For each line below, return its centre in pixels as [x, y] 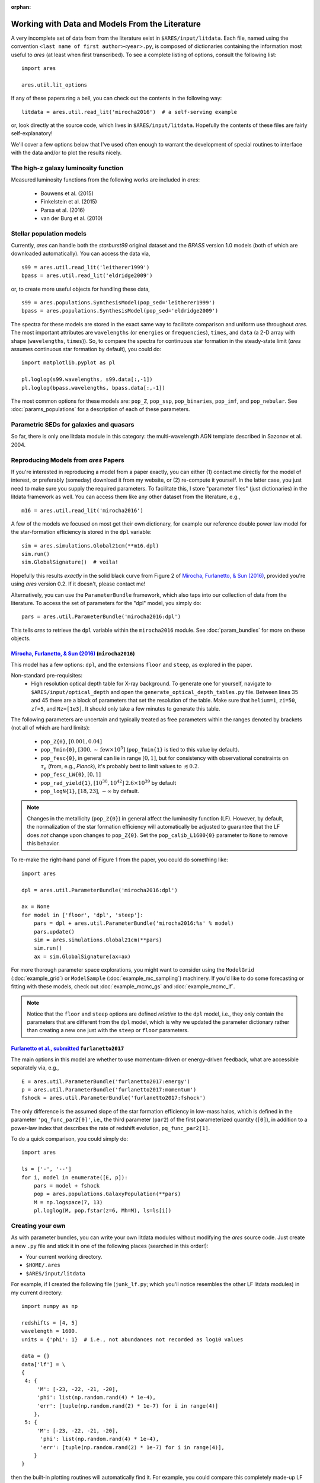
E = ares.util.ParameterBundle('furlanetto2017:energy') [106, 1081]
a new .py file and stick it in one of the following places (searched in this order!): [110, 1246]
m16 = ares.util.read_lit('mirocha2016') [82, 510]
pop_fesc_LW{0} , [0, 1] [71, 775]
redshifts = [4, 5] [50, 1323]
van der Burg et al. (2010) [72, 218]
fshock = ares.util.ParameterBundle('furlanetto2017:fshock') [114, 1098]
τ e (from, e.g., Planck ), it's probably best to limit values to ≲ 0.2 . [120, 767]
